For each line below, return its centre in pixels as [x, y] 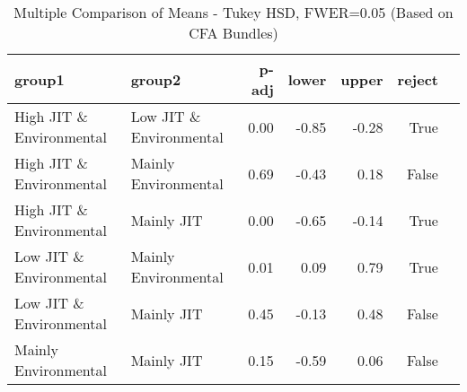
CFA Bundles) [233, 33]
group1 [40, 79]
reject [418, 79]
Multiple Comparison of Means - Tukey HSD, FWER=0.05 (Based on [233, 12]
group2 [156, 79]
